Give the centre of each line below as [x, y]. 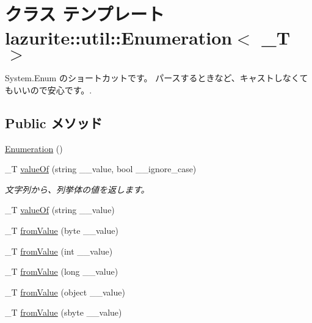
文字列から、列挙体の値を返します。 [77, 189]
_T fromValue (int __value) [59, 251]
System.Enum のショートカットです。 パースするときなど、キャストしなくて [157, 78]
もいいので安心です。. [49, 89]
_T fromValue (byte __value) [62, 230]
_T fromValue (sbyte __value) [63, 312]
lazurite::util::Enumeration [119, 38]
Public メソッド [54, 122]
